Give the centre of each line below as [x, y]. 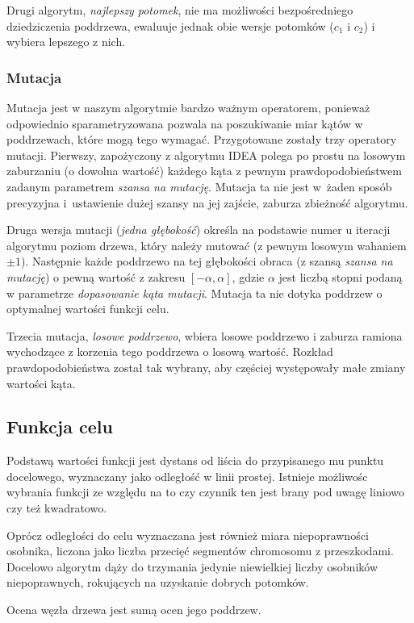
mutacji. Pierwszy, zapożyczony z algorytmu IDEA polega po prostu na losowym [206, 155]
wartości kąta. [41, 383]
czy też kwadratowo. [57, 508]
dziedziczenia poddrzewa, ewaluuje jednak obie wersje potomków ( [170, 25]
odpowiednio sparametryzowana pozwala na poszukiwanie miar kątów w [185, 123]
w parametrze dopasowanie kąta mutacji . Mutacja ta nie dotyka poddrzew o [194, 293]
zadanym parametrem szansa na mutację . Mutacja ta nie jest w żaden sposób [199, 186]
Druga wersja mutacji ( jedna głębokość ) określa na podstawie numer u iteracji [199, 230]
